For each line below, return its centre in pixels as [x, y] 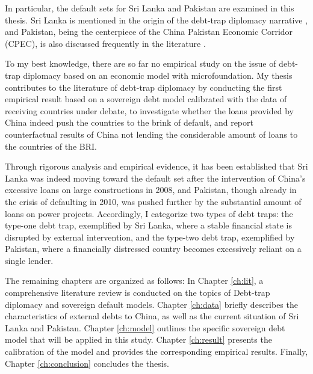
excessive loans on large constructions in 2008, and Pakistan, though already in [151, 190]
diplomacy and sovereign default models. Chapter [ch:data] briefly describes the [151, 304]
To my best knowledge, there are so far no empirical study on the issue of [141, 63]
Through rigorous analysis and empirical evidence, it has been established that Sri [156, 166]
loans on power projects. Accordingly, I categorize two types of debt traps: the [149, 213]
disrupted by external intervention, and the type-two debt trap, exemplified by [150, 237]
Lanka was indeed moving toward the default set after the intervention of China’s [155, 178]
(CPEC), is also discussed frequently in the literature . [105, 43]
